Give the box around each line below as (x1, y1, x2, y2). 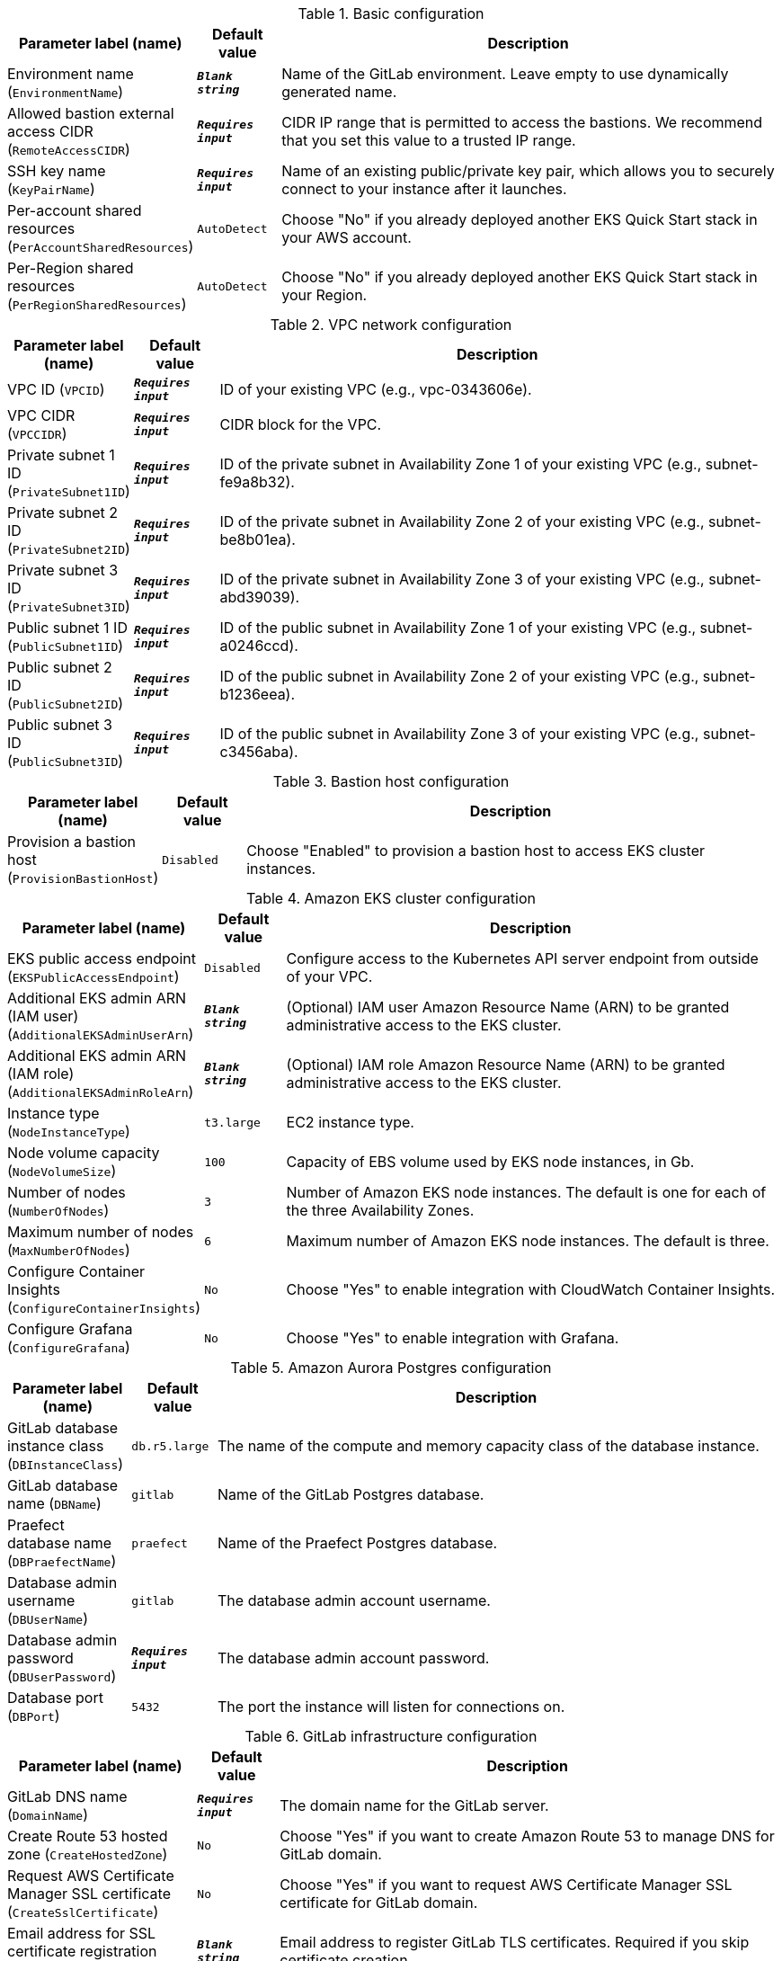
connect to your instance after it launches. (281, 180, 567, 198)
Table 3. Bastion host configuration (272, 772, 510, 790)
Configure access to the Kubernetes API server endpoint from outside (286, 949, 759, 967)
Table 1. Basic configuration (298, 4, 484, 22)
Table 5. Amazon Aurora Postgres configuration (230, 1359, 552, 1377)
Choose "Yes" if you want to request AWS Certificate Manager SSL (280, 1876, 733, 1894)
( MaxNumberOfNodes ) (7, 1241, 130, 1259)
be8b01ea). (219, 530, 296, 548)
